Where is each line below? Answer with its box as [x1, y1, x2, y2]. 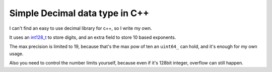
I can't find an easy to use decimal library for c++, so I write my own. [9, 25, 152, 31]
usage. [9, 50, 24, 56]
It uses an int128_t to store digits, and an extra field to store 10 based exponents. [9, 34, 176, 40]
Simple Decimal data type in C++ [9, 8, 150, 19]
